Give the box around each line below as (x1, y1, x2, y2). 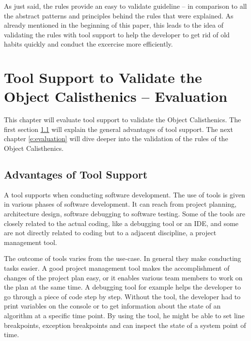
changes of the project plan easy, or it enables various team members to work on (4, 272, 243, 282)
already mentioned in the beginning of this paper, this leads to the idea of (4, 20, 224, 30)
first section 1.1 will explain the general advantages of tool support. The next (4, 124, 233, 134)
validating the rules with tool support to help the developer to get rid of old (4, 29, 230, 39)
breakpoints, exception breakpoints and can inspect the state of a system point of (4, 320, 246, 330)
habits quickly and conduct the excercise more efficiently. (4, 39, 173, 49)
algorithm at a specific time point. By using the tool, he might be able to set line (4, 310, 245, 320)
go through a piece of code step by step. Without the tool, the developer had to (4, 291, 241, 301)
